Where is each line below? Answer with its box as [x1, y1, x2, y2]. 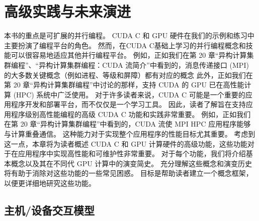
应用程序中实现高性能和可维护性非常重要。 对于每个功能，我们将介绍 [18, 148, 246, 159]
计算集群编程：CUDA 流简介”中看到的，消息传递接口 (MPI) [53, 59, 249, 70]
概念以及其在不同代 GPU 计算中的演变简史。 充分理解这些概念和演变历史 [11, 158, 252, 168]
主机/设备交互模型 [4, 202, 95, 218]
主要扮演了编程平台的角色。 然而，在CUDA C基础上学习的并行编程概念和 [4, 40, 246, 50]
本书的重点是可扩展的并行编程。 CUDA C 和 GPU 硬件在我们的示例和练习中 [4, 30, 254, 41]
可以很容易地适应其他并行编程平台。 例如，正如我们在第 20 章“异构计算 [11, 50, 247, 60]
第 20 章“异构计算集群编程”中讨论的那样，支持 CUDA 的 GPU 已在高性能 [4, 79, 244, 90]
